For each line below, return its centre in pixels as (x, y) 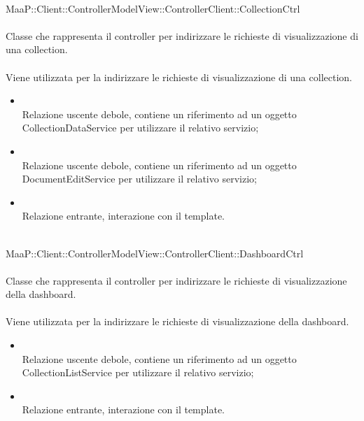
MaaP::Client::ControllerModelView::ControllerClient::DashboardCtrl (155, 253)
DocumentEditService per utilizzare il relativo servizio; (139, 179)
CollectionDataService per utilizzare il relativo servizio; (140, 128)
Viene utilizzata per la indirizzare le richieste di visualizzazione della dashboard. (177, 321)
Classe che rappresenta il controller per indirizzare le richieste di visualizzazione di (182, 35)
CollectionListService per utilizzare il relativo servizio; (138, 372)
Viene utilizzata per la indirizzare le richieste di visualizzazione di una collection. (179, 77)
